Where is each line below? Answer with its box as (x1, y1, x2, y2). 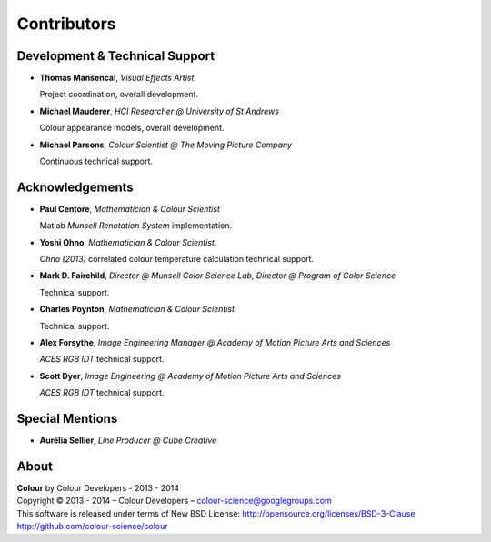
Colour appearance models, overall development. (39, 123, 225, 134)
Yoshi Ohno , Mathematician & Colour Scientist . (39, 236, 217, 247)
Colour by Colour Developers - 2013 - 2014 (16, 483, 180, 494)
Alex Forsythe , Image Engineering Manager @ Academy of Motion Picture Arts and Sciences (39, 337, 391, 348)
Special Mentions (16, 411, 118, 427)
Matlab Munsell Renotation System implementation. (39, 220, 233, 231)
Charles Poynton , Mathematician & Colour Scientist (39, 304, 235, 315)
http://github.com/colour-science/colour (16, 521, 168, 532)
